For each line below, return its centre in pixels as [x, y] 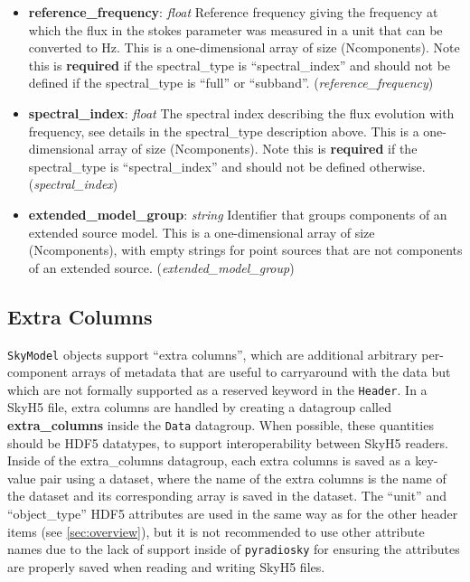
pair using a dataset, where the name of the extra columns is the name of [243, 478]
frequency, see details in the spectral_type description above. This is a [224, 131]
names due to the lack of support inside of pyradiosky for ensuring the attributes [234, 549]
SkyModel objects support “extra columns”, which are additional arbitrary [212, 354]
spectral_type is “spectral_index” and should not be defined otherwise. [227, 166]
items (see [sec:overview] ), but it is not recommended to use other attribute [216, 531]
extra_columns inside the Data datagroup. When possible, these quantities [221, 425]
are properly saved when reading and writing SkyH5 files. [166, 566]
